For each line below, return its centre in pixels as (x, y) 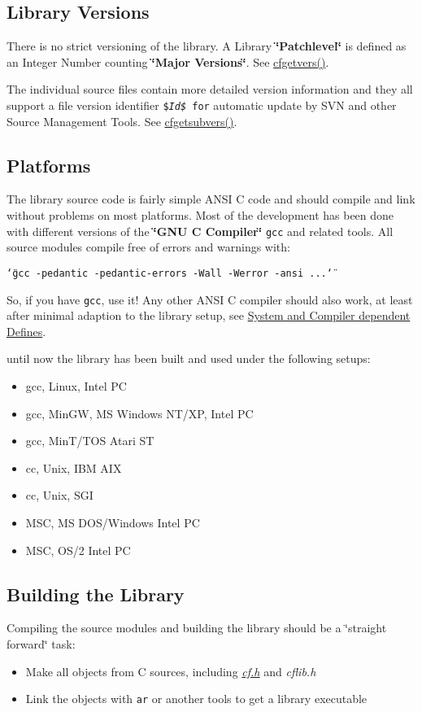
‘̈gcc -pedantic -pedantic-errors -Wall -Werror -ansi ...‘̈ (170, 273)
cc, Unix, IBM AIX (74, 467)
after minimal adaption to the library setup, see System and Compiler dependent (209, 315)
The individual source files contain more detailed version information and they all (210, 89)
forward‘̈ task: (41, 643)
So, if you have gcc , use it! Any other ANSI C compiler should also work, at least (210, 299)
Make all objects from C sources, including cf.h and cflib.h (171, 671)
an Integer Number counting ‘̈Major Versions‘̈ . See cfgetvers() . (168, 61)
